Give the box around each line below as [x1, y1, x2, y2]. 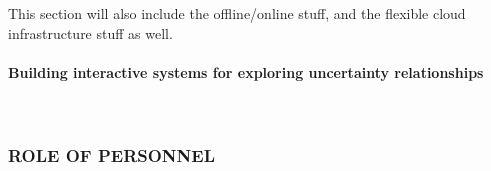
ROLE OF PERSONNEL [8, 142, 215, 167]
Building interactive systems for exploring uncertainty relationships [8, 61, 484, 82]
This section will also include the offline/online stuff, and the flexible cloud [8, 3, 466, 23]
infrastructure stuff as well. [8, 22, 173, 43]
